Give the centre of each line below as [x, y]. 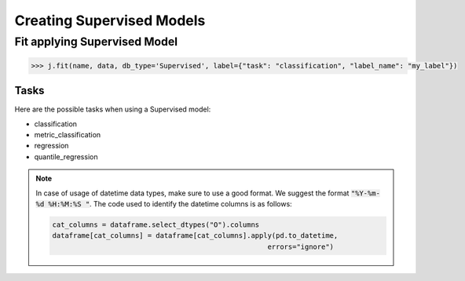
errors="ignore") [300, 246]
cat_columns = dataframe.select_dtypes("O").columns [156, 225]
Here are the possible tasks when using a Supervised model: [113, 109]
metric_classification [68, 135]
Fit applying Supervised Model [96, 42]
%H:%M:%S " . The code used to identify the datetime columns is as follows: [170, 204]
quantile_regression [66, 156]
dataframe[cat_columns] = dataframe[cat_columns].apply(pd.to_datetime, [195, 236]
